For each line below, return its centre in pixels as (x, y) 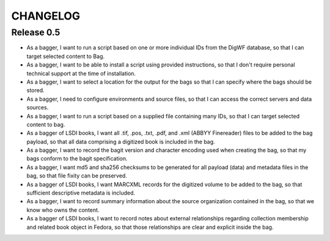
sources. (38, 107)
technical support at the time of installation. (81, 73)
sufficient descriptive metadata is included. (81, 193)
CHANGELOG (46, 16)
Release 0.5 (36, 32)
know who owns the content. (63, 210)
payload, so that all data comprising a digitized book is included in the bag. (121, 142)
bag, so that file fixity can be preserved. (77, 176)
